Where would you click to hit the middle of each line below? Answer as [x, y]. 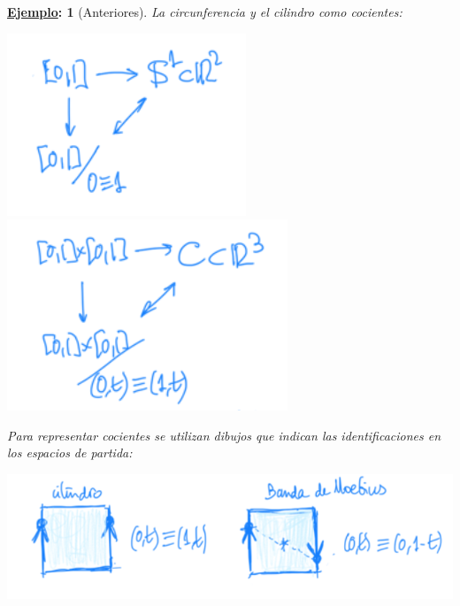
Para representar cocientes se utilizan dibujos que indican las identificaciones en [224, 435]
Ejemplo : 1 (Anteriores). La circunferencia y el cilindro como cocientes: [205, 12]
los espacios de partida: [70, 453]
